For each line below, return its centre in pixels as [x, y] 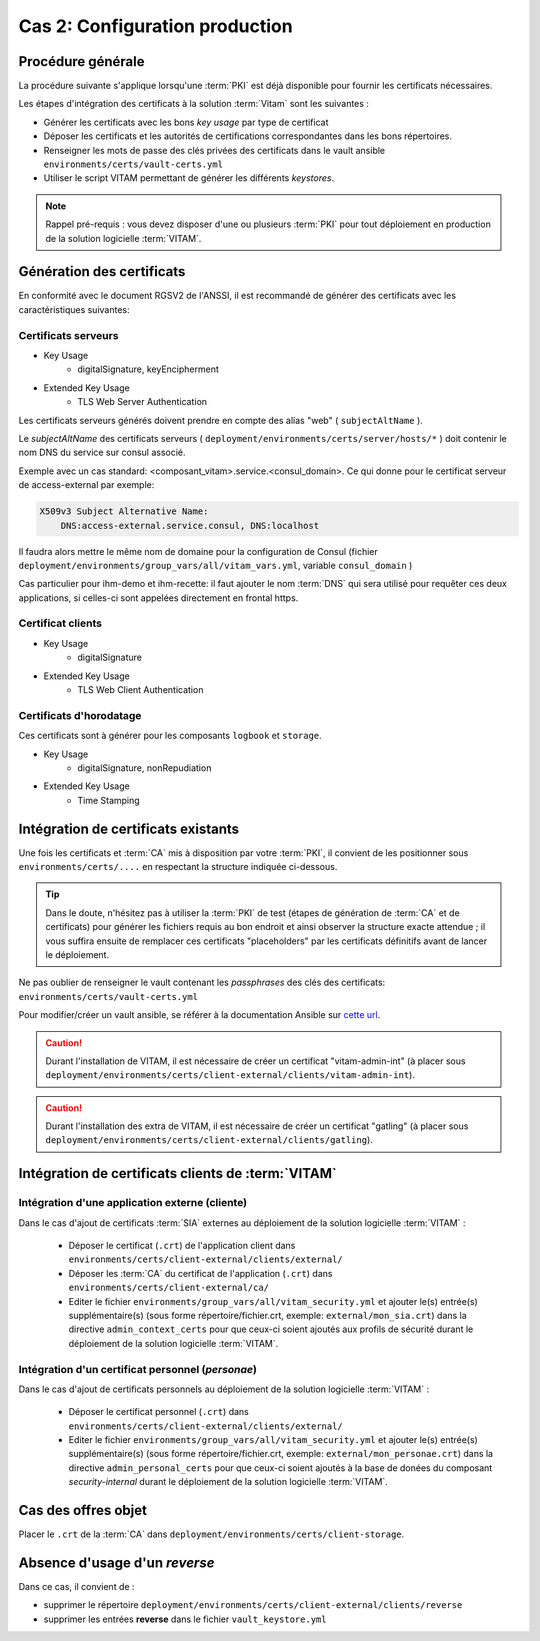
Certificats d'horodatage [80, 715]
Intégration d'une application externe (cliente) [133, 1203]
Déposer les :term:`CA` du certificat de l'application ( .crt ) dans [200, 1273]
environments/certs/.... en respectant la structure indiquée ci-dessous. [178, 866]
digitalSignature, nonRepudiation [144, 767]
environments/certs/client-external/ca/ [169, 1288]
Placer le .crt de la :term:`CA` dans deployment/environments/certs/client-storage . [211, 1534]
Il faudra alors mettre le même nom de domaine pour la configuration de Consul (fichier [198, 551]
